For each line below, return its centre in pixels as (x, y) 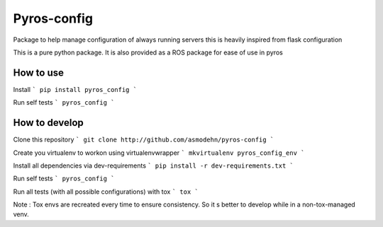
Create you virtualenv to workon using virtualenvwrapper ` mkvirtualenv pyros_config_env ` (159, 153)
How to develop (49, 123)
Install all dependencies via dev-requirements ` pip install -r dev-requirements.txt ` (153, 165)
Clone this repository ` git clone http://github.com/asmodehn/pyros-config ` (144, 140)
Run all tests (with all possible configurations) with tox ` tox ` (106, 192)
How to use (38, 72)
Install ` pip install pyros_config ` (75, 89)
